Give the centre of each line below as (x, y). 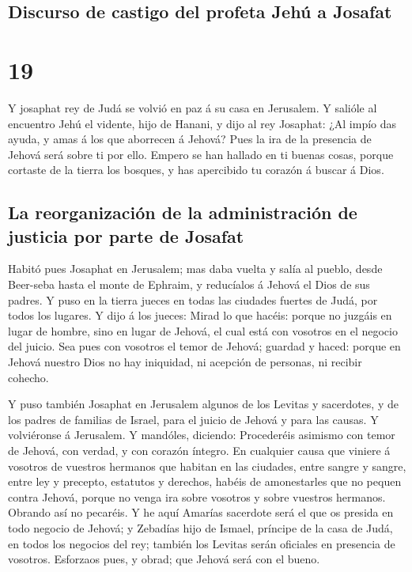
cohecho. (28, 377)
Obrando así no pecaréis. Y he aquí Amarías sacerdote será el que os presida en (201, 512)
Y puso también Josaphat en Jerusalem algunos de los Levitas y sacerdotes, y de (203, 404)
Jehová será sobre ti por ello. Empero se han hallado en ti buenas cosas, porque (201, 154)
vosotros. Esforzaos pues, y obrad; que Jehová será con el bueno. (164, 559)
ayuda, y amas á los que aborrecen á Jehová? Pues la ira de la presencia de (190, 139)
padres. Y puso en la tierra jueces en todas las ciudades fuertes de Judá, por (193, 299)
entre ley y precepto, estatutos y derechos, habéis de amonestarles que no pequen (205, 481)
